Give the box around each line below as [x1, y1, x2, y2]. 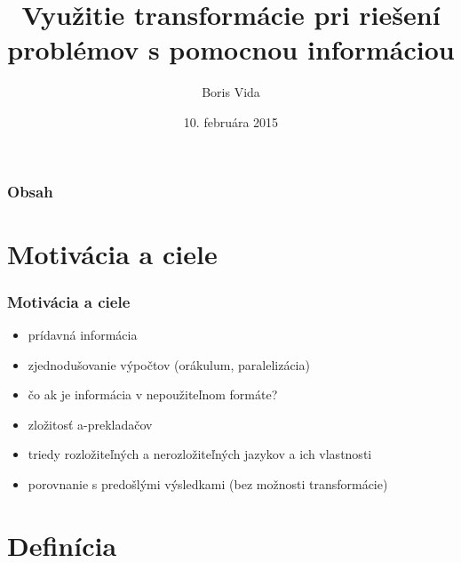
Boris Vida [202, 83, 260, 101]
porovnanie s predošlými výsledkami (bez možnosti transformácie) [28, 474, 388, 493]
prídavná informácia [28, 326, 138, 344]
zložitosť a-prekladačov [28, 414, 153, 433]
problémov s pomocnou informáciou [7, 31, 455, 68]
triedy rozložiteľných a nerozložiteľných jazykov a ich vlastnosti [28, 445, 372, 463]
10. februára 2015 [183, 112, 279, 131]
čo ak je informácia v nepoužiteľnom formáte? [28, 385, 278, 404]
